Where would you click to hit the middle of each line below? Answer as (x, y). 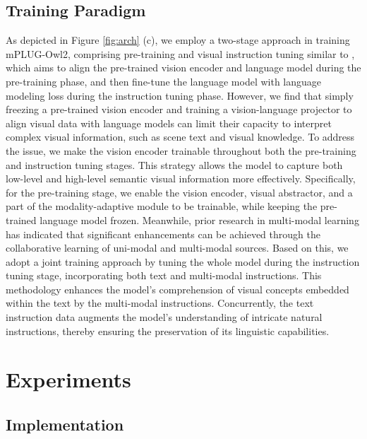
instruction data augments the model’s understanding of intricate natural (164, 317)
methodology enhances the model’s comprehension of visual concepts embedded (178, 289)
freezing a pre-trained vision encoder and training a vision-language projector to (179, 109)
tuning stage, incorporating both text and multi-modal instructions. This (164, 275)
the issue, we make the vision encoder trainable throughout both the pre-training (181, 150)
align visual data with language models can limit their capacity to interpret (169, 123)
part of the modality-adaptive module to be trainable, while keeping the (162, 206)
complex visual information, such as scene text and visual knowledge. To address (180, 137)
